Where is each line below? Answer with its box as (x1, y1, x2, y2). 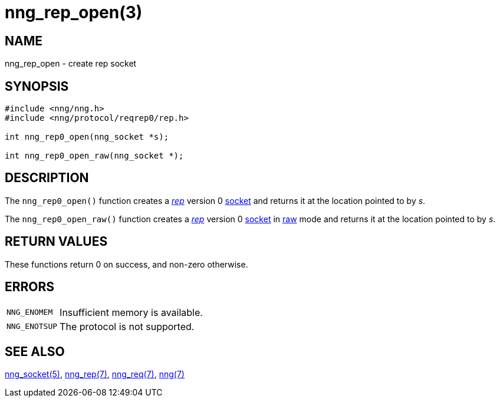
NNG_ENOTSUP (6, 322, 58, 331)
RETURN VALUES (5, 234, 108, 249)
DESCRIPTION (5, 170, 89, 186)
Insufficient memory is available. (60, 306, 203, 318)
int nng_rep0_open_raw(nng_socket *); (5, 151, 184, 161)
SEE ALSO (5, 344, 65, 359)
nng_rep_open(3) (5, 2, 143, 22)
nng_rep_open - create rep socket (5, 58, 137, 69)
